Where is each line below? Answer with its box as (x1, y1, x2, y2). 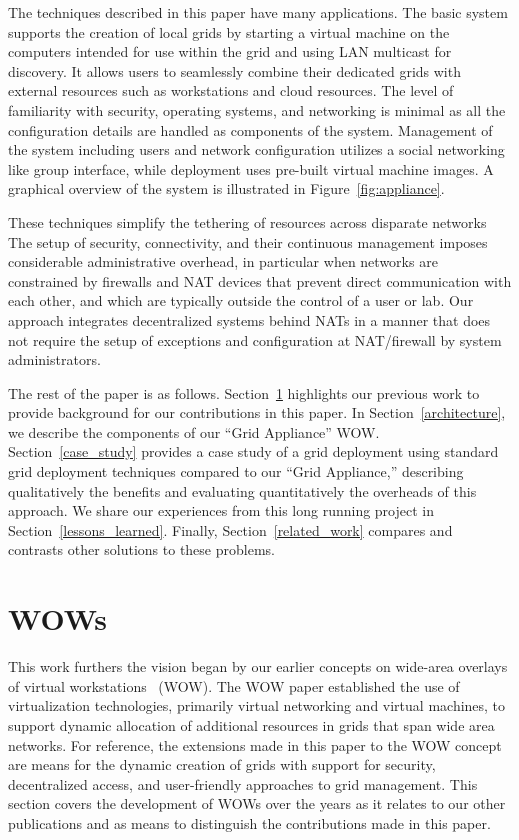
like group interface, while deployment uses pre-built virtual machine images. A (8, 158, 494, 179)
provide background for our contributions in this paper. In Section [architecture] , (8, 402, 506, 423)
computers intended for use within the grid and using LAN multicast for (8, 41, 452, 62)
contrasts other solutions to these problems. (8, 539, 275, 560)
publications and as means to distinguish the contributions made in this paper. (8, 812, 491, 833)
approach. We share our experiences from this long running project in (8, 500, 434, 521)
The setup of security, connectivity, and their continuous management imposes (8, 231, 488, 252)
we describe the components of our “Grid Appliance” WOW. (8, 421, 380, 442)
